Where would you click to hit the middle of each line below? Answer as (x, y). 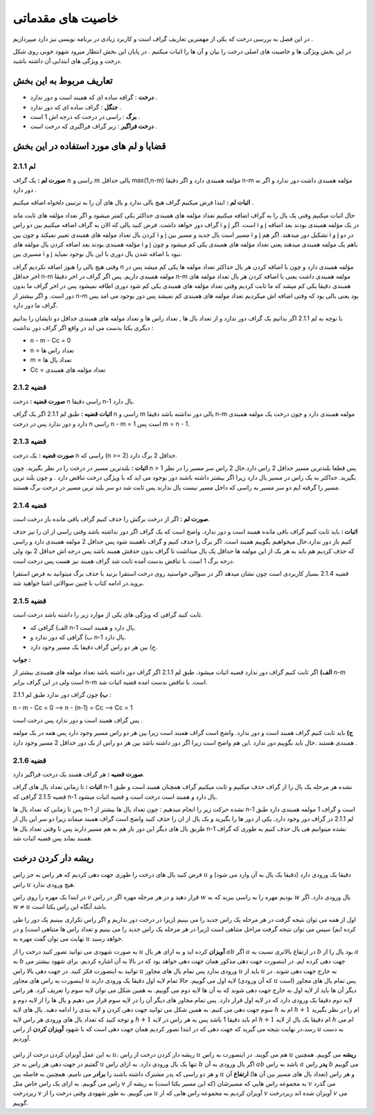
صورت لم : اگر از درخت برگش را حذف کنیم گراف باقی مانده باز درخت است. (112, 518)
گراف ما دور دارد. (35, 305)
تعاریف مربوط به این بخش (63, 81)
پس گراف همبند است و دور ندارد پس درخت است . (78, 720)
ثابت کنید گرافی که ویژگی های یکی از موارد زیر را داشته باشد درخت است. (108, 615)
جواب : (22, 660)
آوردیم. (22, 1039)
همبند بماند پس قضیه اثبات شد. (53, 838)
